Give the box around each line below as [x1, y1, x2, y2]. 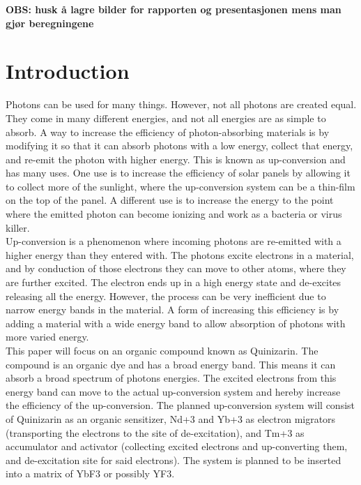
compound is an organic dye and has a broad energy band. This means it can [6, 357, 336, 371]
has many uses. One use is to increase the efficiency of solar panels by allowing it [6, 165, 351, 180]
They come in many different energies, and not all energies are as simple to [6, 110, 326, 125]
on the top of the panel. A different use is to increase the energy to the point [6, 193, 334, 207]
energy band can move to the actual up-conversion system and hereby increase [6, 384, 341, 398]
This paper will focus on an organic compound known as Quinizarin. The [6, 343, 318, 357]
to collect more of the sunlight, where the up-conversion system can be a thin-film [6, 179, 355, 193]
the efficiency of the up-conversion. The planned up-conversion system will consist [6, 398, 355, 412]
